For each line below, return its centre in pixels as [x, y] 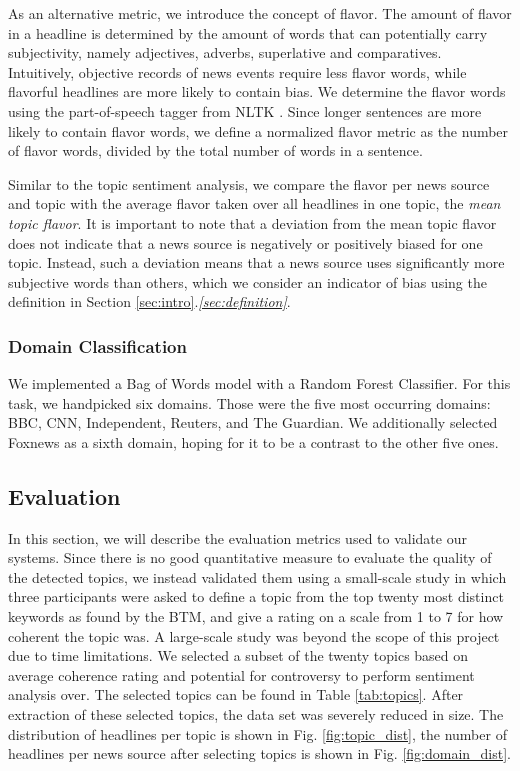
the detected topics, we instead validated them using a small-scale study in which [257, 576]
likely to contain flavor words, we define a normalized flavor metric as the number [258, 130]
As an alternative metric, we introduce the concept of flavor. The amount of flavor [260, 13]
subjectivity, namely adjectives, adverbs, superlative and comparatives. [225, 52]
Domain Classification [97, 345]
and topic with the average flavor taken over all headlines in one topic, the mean [254, 203]
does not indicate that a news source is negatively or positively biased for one [245, 242]
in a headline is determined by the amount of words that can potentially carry [248, 32]
